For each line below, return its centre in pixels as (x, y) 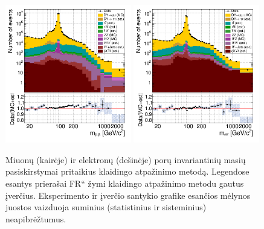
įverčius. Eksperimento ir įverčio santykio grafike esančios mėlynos (128, 195)
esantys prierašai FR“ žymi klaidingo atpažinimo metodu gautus (125, 183)
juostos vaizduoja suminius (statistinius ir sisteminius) (106, 207)
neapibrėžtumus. (36, 218)
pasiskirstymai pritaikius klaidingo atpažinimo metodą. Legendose (127, 171)
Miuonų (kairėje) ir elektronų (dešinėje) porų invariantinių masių (126, 159)
